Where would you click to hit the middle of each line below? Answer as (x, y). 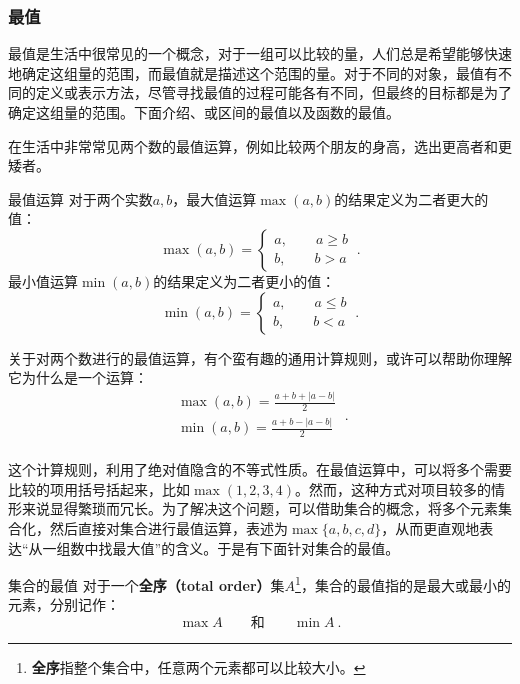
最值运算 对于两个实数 (80, 198)
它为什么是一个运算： (78, 377)
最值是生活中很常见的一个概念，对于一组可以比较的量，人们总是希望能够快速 (260, 53)
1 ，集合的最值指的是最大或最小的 (403, 583)
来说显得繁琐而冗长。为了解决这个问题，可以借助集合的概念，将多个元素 (259, 508)
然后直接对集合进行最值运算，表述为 (168, 527)
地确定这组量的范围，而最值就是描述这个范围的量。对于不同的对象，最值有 (253, 72)
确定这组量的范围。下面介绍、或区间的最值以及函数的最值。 (204, 112)
